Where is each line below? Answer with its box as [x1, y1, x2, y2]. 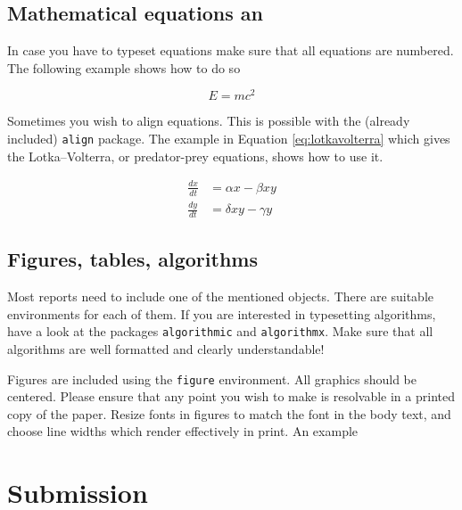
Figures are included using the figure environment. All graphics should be [7, 369, 417, 388]
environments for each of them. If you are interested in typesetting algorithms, [7, 304, 436, 323]
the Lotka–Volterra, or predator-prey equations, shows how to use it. [7, 146, 384, 165]
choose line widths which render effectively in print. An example [7, 422, 359, 440]
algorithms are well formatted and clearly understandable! [7, 339, 325, 358]
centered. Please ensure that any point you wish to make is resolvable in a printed [7, 387, 455, 406]
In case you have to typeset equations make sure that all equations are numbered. [7, 41, 454, 60]
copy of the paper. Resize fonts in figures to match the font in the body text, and [7, 404, 451, 423]
